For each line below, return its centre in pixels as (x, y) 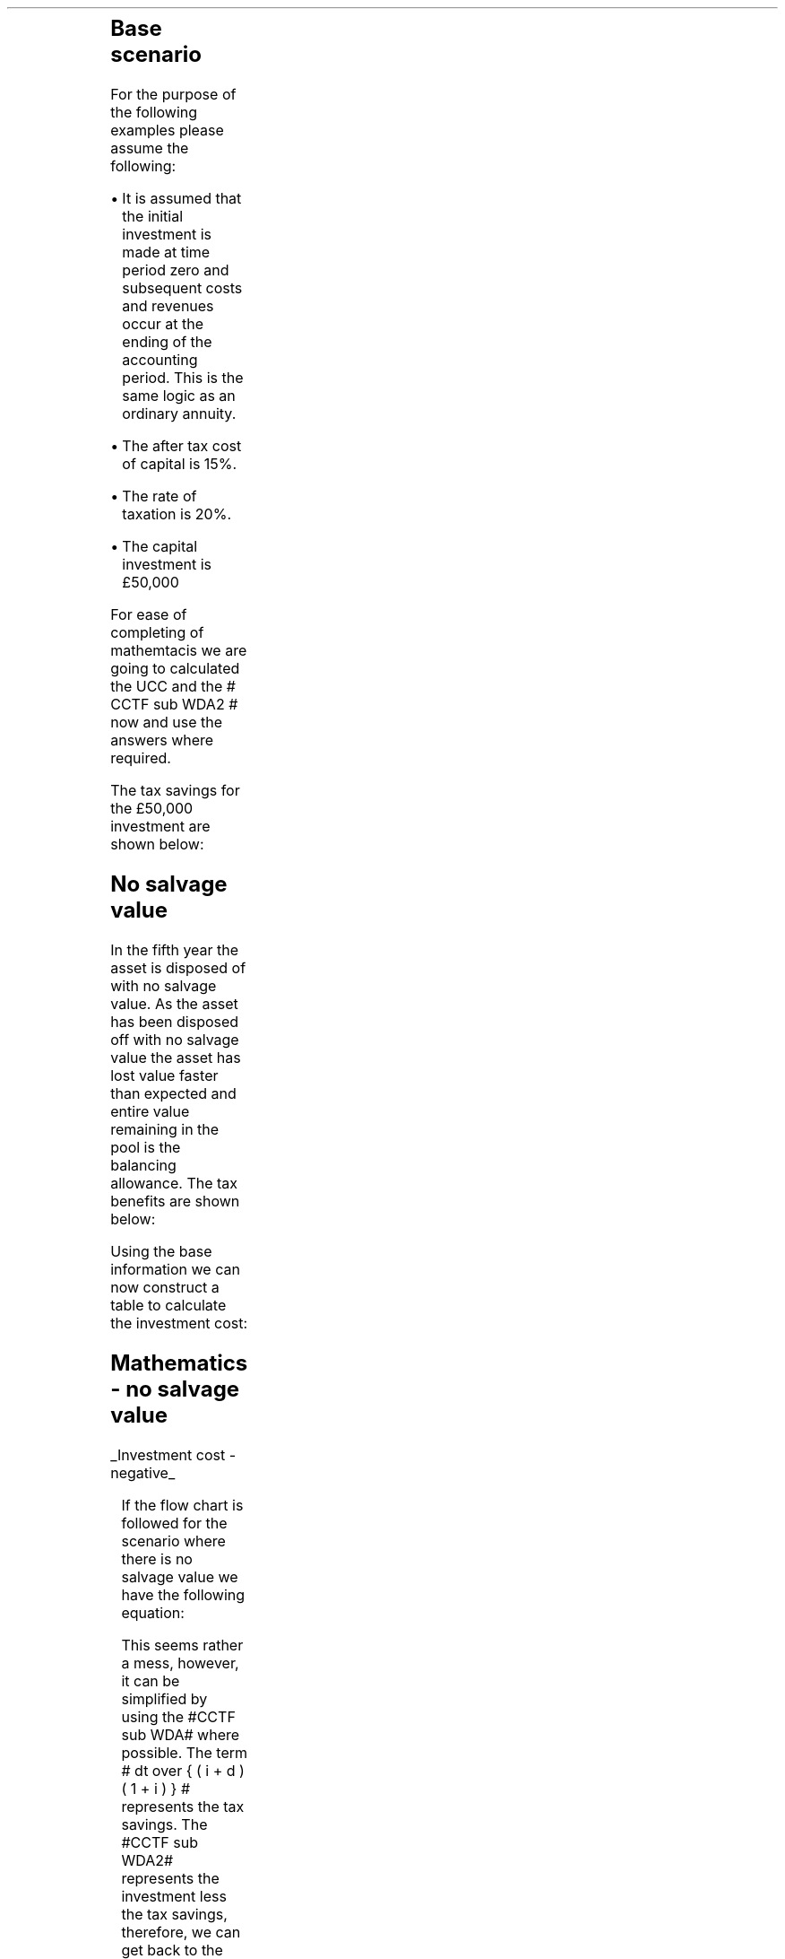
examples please (167, 130)
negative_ (143, 1472)
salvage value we (180, 1576)
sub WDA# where (181, 1734)
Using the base (161, 1251)
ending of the (167, 341)
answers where (162, 740)
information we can (175, 1269)
